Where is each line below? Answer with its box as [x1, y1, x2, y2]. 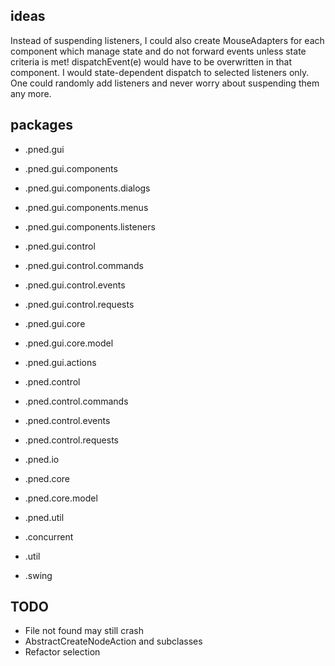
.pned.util [24, 511, 65, 523]
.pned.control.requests [24, 434, 119, 446]
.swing [24, 569, 53, 581]
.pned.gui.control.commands [24, 259, 144, 271]
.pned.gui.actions [24, 356, 97, 368]
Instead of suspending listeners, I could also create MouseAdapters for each [10, 34, 325, 46]
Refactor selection [24, 646, 101, 658]
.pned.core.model [24, 492, 98, 504]
